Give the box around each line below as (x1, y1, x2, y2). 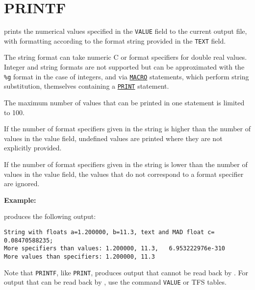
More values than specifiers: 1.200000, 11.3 (4, 253, 155, 260)
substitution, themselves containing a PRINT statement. (4, 81, 169, 91)
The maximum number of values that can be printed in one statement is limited (4, 97, 245, 107)
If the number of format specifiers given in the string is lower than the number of (4, 159, 248, 169)
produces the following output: (4, 211, 96, 221)
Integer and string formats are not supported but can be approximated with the (4, 62, 245, 72)
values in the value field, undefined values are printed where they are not (4, 133, 223, 143)
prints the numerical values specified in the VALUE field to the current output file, (4, 26, 247, 36)
